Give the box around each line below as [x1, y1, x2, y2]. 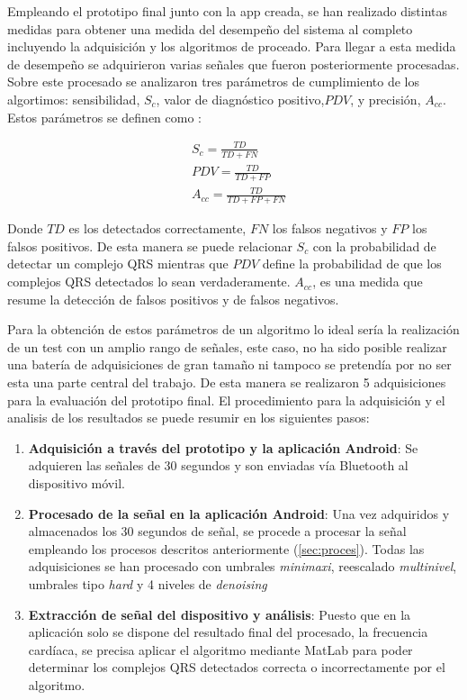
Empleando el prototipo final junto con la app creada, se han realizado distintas [7, 2, 448, 20]
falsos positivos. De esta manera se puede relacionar [7, 236, 292, 255]
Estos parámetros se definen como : [7, 107, 202, 126]
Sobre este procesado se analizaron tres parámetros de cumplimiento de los [7, 72, 419, 91]
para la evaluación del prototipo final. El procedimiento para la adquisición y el [7, 390, 445, 409]
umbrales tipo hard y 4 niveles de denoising [28, 574, 267, 593]
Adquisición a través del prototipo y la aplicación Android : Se [28, 438, 418, 457]
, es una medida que [312, 272, 423, 291]
